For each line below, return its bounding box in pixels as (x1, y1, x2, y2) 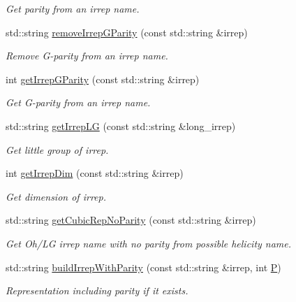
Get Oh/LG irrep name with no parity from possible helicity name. (6, 236, 292, 250)
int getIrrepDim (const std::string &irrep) (6, 166, 184, 180)
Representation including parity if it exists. (6, 283, 188, 298)
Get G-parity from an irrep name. (6, 95, 151, 110)
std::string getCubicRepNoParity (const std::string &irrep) (6, 213, 256, 227)
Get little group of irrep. (6, 142, 109, 157)
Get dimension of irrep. (6, 189, 106, 203)
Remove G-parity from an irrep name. (6, 48, 168, 63)
